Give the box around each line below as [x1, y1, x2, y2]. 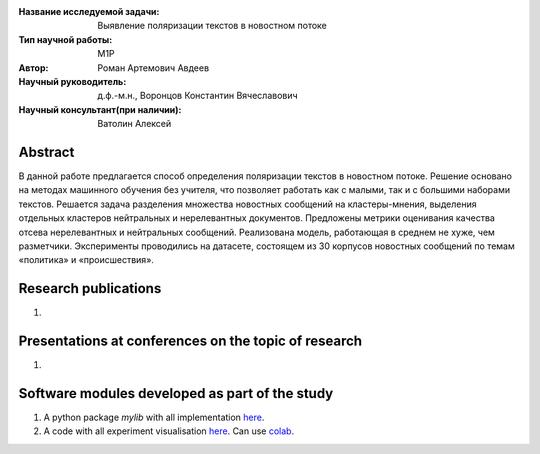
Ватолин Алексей [97, 118, 172, 130]
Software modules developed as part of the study [18, 385, 334, 402]
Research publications [18, 280, 162, 297]
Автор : [18, 61, 49, 74]
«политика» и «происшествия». [18, 254, 155, 266]
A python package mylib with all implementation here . [43, 411, 265, 424]
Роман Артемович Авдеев [97, 61, 210, 74]
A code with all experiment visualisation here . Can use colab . [43, 425, 295, 437]
